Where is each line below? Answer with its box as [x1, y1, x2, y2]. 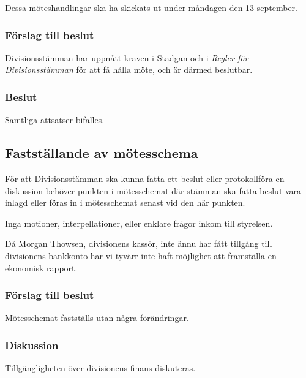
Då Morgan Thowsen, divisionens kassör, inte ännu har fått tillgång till [5, 237, 272, 250]
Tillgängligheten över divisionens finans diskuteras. [5, 361, 196, 374]
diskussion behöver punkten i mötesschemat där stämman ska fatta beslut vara [5, 184, 302, 197]
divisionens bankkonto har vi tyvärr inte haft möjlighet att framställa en [5, 249, 277, 262]
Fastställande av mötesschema [5, 143, 198, 162]
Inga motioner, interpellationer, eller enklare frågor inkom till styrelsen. [5, 216, 273, 229]
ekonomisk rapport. [5, 261, 78, 274]
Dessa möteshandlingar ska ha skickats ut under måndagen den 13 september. [5, 1, 298, 13]
